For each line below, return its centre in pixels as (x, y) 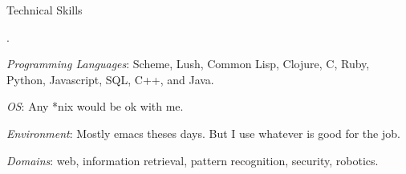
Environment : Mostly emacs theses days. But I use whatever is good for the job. (203, 133)
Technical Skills (45, 10)
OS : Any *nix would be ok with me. (95, 106)
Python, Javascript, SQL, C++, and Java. (110, 79)
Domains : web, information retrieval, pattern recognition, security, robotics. (193, 160)
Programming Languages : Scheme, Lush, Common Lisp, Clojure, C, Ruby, (188, 64)
